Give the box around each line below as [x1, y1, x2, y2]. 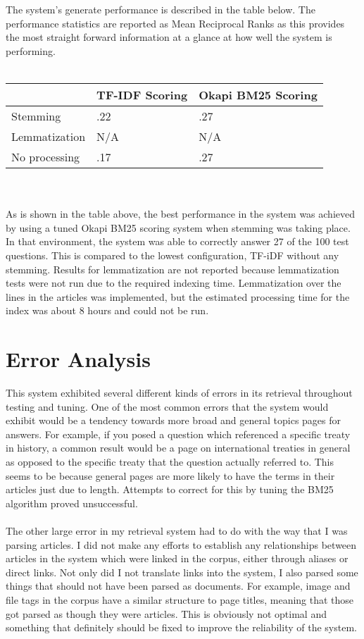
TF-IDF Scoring [96, 86, 188, 103]
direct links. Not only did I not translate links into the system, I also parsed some [6, 564, 358, 579]
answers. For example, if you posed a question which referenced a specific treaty [6, 426, 351, 441]
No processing [11, 148, 80, 165]
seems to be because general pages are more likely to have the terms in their [6, 468, 335, 483]
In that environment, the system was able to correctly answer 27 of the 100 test [6, 234, 349, 249]
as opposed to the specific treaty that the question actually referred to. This [6, 454, 334, 469]
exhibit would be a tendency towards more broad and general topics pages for [6, 413, 341, 428]
